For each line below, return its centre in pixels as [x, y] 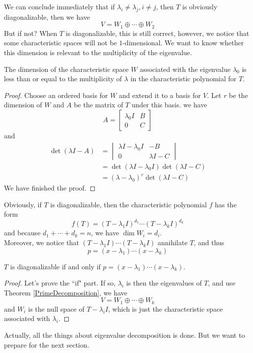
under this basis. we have [169, 105]
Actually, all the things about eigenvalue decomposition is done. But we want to [125, 335]
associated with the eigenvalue [185, 69]
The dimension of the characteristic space [66, 69]
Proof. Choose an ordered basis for [56, 95]
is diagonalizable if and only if [55, 266]
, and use [222, 283]
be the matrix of [98, 105]
